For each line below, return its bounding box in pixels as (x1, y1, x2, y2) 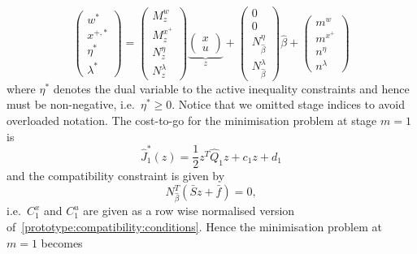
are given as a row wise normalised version (83, 202, 295, 219)
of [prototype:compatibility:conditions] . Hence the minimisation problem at (7, 217, 382, 235)
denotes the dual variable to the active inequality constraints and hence (53, 80, 410, 97)
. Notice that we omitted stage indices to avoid (172, 96, 406, 113)
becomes (41, 234, 83, 251)
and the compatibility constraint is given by (7, 167, 225, 184)
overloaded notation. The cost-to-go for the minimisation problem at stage (7, 111, 377, 128)
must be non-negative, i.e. (7, 96, 135, 113)
